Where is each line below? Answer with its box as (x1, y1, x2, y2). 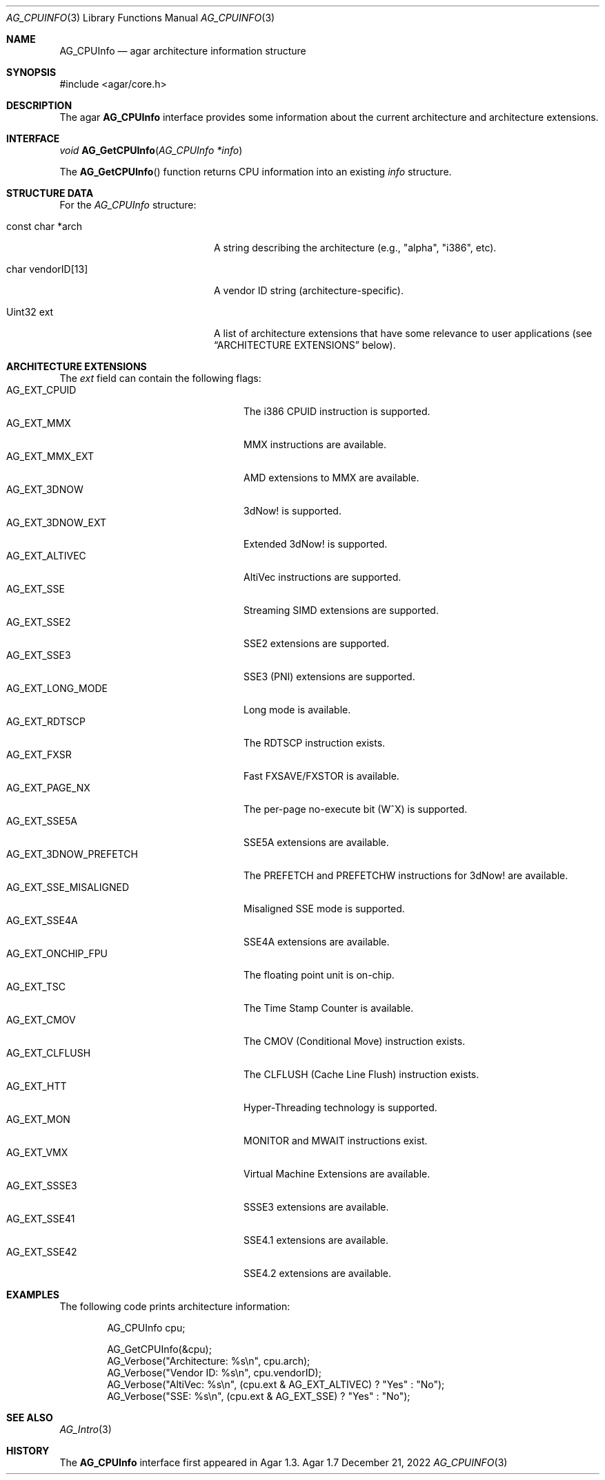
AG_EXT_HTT (6, 1080, 67, 1092)
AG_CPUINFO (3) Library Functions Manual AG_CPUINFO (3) (6, 12, 275, 23)
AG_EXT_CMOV (6, 1014, 76, 1026)
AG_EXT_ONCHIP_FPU (6, 948, 108, 959)
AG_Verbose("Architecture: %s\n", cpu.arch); (107, 1355, 310, 1367)
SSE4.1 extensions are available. (244, 1234, 388, 1246)
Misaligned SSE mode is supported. (244, 903, 405, 914)
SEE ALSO (6, 1412, 53, 1423)
